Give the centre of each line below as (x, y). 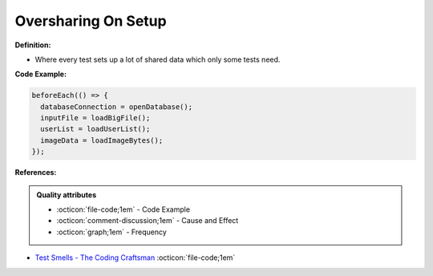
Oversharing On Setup (91, 21)
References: (36, 172)
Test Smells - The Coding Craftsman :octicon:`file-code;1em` (135, 258)
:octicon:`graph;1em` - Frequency (112, 232)
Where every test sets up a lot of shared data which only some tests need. (158, 59)
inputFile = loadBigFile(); (95, 118)
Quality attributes (66, 195)
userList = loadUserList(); (95, 129)
